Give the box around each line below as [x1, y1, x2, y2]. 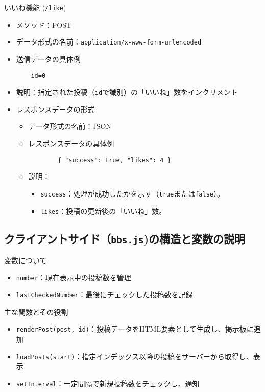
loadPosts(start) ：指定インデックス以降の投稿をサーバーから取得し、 [16, 351, 253, 361]
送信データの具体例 [16, 53, 81, 64]
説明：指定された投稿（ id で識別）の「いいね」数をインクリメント [16, 86, 238, 97]
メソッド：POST [16, 19, 72, 30]
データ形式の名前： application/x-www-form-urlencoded [16, 36, 202, 47]
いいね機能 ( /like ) [4, 2, 66, 12]
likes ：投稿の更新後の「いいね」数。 [40, 205, 166, 216]
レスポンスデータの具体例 [28, 138, 114, 148]
